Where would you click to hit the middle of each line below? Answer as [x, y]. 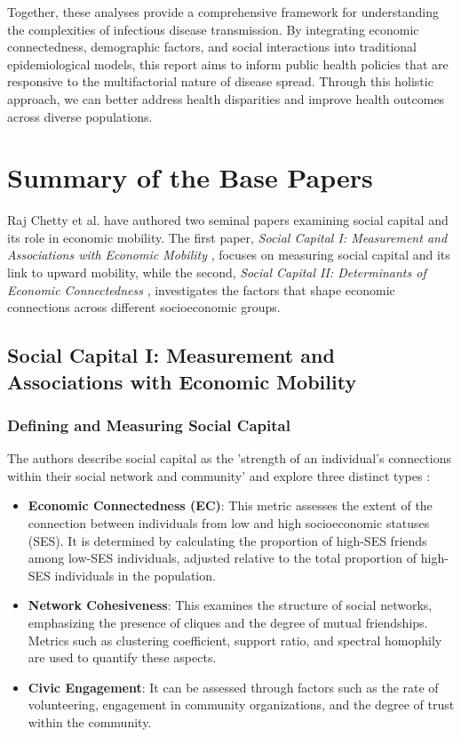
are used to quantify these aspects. [122, 657]
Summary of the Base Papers [190, 177]
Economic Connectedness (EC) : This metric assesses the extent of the [230, 505]
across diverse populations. [80, 116]
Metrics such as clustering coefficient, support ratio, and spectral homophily [235, 640]
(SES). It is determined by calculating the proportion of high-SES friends [227, 540]
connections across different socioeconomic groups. [144, 307]
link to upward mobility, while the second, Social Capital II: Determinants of [217, 272]
